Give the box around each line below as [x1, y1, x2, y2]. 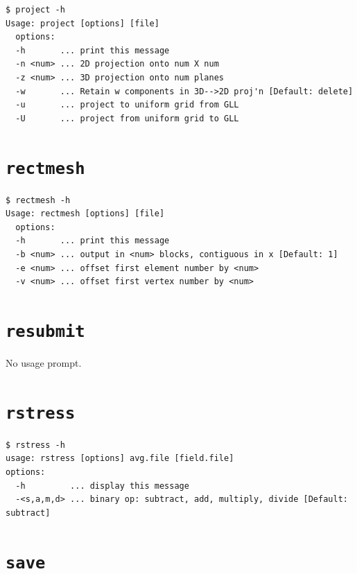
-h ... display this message [15, 480, 189, 491]
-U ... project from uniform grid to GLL [15, 113, 239, 123]
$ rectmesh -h [6, 195, 71, 205]
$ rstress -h [6, 440, 65, 450]
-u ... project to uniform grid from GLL [15, 100, 239, 110]
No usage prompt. [6, 356, 82, 369]
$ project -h [6, 5, 65, 15]
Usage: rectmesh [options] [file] [6, 209, 165, 219]
